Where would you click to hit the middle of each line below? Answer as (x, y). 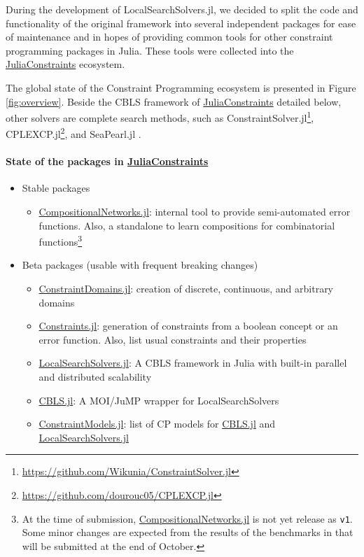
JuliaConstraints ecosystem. (65, 64)
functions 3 (61, 240)
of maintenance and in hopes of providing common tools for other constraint (169, 37)
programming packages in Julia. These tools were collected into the (150, 50)
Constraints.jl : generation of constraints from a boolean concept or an (188, 326)
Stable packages (56, 188)
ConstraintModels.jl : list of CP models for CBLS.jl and (157, 424)
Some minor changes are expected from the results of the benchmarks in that (188, 532)
